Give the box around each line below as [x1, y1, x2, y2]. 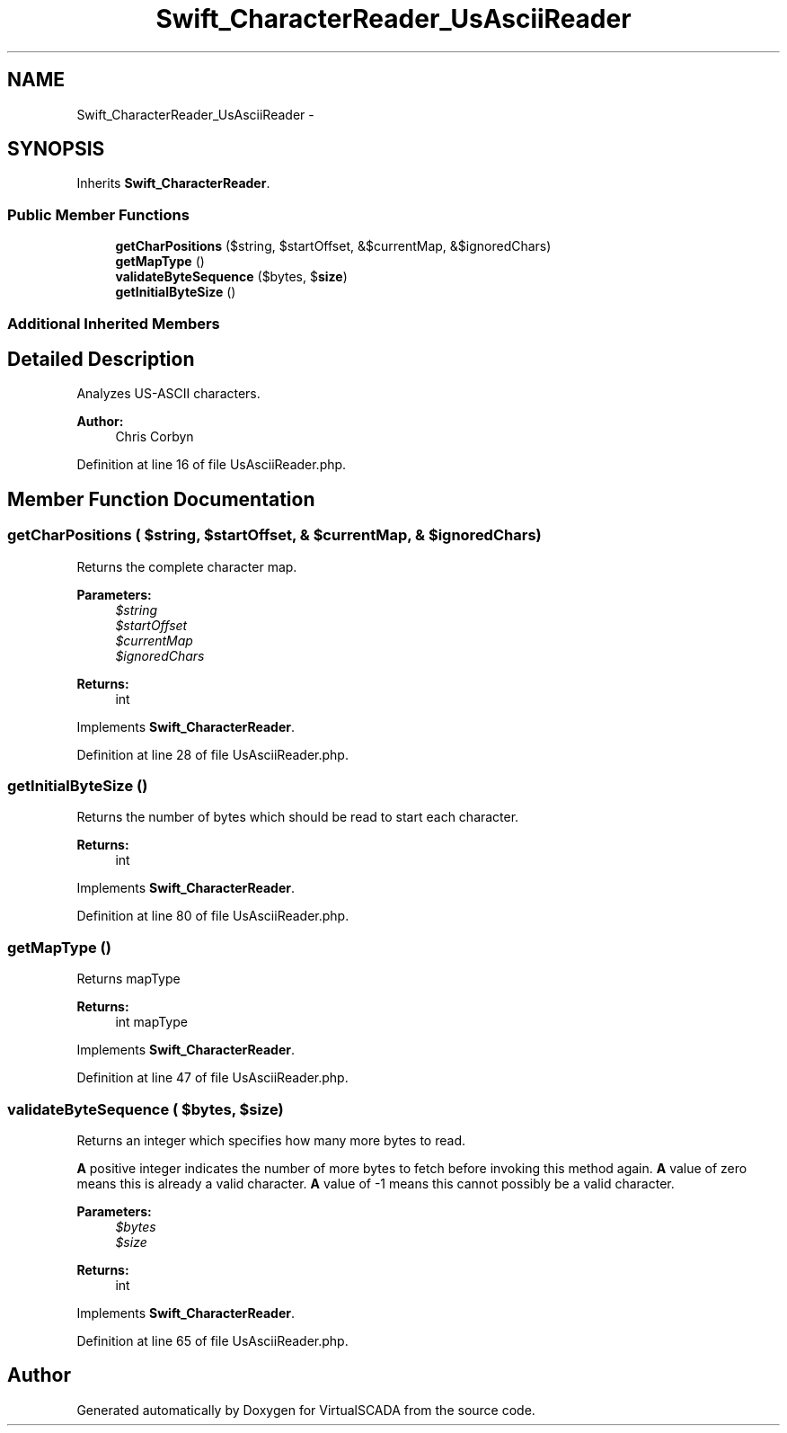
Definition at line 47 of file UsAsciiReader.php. [76, 1070, 349, 1086]
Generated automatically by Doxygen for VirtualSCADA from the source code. [76, 1402, 535, 1418]
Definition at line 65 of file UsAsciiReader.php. [76, 1332, 349, 1348]
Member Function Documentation [7, 487, 315, 511]
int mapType [115, 1014, 188, 1030]
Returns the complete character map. [76, 558, 297, 574]
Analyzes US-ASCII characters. [76, 386, 261, 402]
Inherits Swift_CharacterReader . [76, 175, 270, 191]
